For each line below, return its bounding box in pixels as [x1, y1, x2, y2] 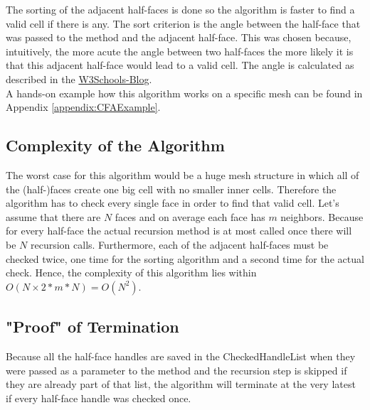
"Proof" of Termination [6, 315, 179, 338]
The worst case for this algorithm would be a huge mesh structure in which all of [6, 167, 359, 182]
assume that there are [6, 209, 101, 224]
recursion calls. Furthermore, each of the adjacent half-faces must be [30, 237, 329, 252]
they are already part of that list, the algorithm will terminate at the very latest [6, 377, 356, 392]
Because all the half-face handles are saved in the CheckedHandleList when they [6, 348, 356, 363]
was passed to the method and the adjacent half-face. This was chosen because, [6, 30, 351, 45]
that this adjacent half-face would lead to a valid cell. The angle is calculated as [6, 58, 354, 72]
